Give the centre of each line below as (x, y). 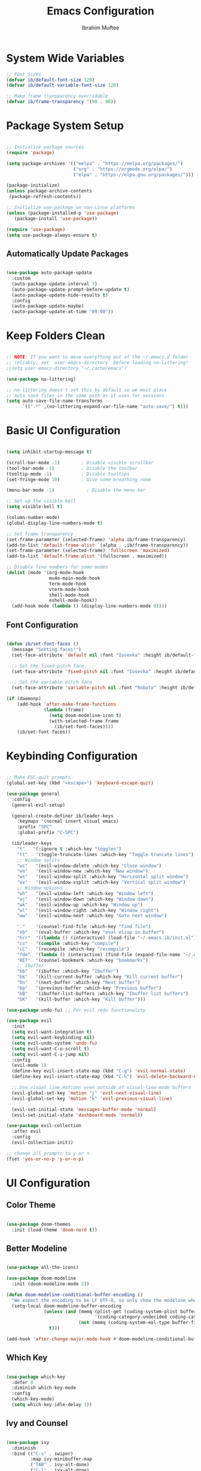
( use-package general (33, 794)
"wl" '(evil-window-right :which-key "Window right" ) (88, 910)
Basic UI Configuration (63, 431)
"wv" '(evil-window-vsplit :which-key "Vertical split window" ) (101, 882)
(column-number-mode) (33, 518)
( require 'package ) (31, 152)
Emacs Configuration (100, 11)
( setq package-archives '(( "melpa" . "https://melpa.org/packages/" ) (95, 163)
